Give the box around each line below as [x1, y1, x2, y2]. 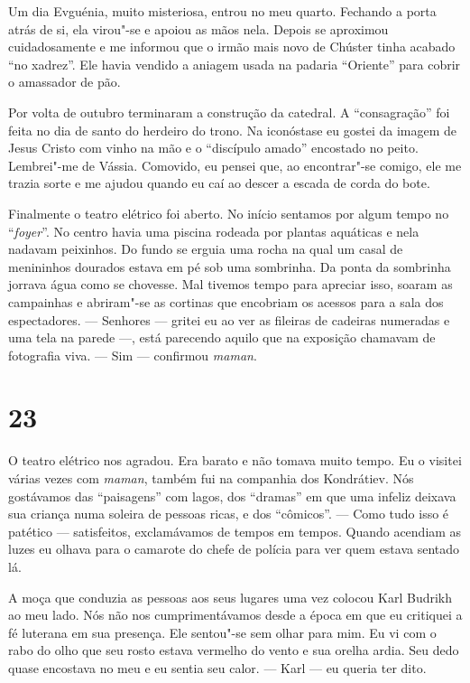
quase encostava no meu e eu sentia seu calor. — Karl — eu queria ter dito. [8, 658, 427, 677]
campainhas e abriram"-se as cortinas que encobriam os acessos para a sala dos [8, 292, 444, 311]
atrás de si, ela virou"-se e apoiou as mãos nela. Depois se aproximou [8, 19, 389, 38]
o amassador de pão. [8, 72, 121, 91]
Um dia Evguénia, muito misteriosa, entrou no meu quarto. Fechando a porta [8, 2, 437, 20]
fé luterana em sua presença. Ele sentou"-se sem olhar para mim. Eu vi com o [8, 622, 437, 641]
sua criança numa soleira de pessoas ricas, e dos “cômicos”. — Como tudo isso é [8, 504, 449, 523]
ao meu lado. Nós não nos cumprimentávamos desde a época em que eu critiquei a [8, 605, 463, 624]
